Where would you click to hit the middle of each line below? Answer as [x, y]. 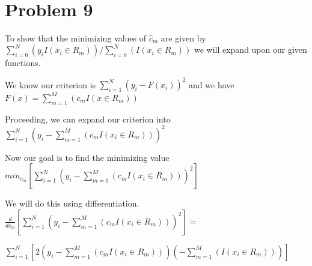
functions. [23, 63]
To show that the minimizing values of [76, 38]
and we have [212, 84]
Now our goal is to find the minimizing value [87, 157]
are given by [183, 38]
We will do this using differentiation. [72, 203]
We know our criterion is [50, 84]
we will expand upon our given [250, 50]
